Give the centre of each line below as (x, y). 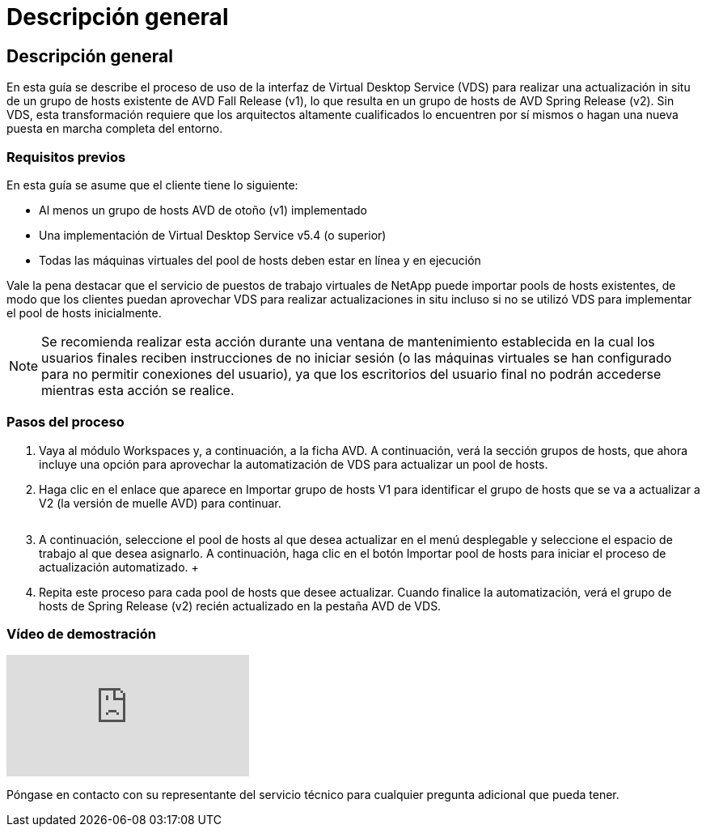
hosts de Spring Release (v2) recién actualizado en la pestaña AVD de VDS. (240, 606)
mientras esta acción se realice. (138, 390)
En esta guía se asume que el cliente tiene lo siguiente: (152, 185)
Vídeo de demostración (81, 634)
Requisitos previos (66, 157)
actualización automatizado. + (119, 567)
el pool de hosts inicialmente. (84, 312)
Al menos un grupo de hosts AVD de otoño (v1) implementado (203, 210)
